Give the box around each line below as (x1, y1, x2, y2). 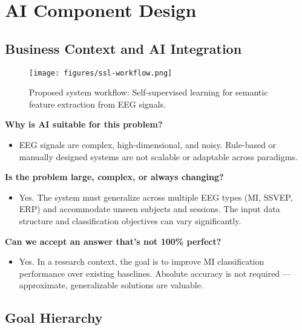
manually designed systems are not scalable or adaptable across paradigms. (19, 150, 298, 163)
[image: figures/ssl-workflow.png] (29, 68, 172, 77)
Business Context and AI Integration (5, 39, 242, 57)
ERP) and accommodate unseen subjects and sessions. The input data (19, 202, 280, 215)
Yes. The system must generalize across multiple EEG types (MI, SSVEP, (19, 190, 293, 203)
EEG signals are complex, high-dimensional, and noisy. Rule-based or (19, 138, 277, 151)
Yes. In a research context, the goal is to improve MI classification (19, 255, 264, 268)
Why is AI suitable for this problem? (5, 118, 163, 131)
